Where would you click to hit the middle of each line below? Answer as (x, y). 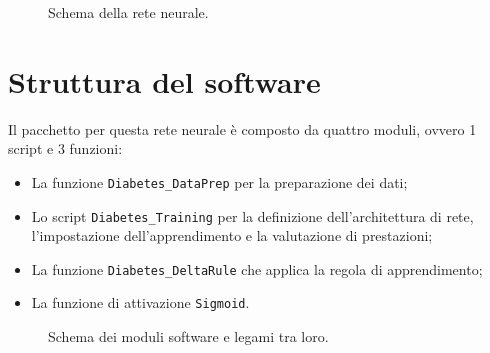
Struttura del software (164, 80)
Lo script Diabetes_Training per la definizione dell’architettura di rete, (252, 215)
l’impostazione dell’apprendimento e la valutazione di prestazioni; (232, 235)
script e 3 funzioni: (65, 148)
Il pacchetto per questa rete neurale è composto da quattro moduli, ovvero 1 (242, 128)
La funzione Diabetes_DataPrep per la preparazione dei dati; (219, 181)
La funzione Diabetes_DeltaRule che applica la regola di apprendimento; (257, 268)
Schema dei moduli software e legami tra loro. (188, 336)
